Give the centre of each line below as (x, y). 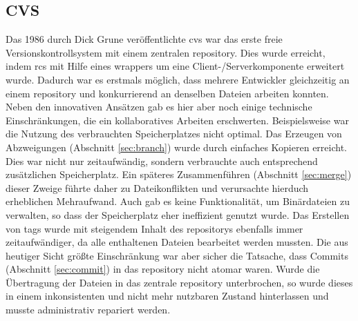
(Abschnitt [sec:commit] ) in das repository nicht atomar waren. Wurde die (163, 269)
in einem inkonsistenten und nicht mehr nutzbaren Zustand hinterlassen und (167, 296)
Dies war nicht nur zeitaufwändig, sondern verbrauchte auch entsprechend (162, 160)
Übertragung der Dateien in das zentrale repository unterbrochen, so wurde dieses (179, 282)
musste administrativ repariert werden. (88, 310)
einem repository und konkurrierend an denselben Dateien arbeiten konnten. (167, 93)
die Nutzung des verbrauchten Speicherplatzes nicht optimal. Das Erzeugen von (174, 134)
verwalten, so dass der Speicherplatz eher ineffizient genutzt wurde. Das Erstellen (178, 214)
